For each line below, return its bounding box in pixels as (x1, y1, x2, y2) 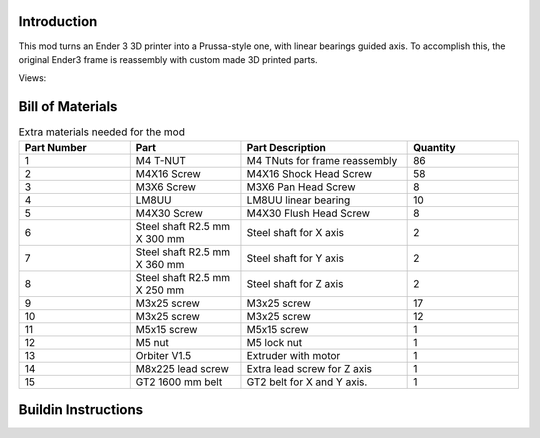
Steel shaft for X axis (246, 225, 345, 239)
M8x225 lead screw (135, 361, 229, 375)
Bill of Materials (18, 98, 118, 115)
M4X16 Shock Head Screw (246, 166, 373, 180)
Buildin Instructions (18, 401, 144, 418)
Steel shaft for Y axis (246, 251, 345, 265)
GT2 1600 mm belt (135, 375, 223, 389)
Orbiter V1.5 (135, 348, 192, 362)
